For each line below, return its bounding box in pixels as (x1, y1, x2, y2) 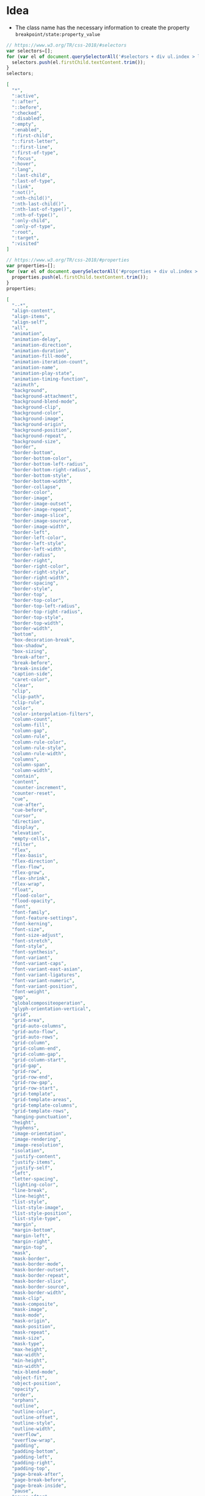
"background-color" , (12, 410, 64, 416)
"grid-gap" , (12, 1063, 43, 1069)
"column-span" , (12, 762, 51, 768)
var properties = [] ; (6, 263, 56, 269)
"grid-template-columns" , (12, 1102, 78, 1108)
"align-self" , (12, 319, 48, 325)
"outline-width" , (12, 1426, 56, 1432)
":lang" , (12, 167, 34, 173)
